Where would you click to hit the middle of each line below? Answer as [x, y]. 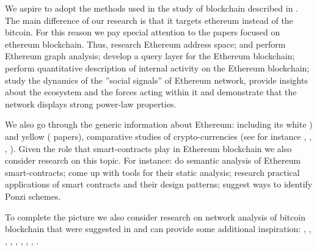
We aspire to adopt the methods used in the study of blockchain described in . [151, 8]
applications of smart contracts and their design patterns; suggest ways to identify [159, 184]
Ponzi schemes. [33, 196]
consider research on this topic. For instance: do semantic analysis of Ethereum [153, 160]
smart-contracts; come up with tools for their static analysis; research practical [152, 172]
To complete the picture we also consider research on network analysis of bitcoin [155, 216]
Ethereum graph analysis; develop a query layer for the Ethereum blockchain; [150, 56]
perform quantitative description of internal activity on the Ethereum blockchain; [157, 67]
